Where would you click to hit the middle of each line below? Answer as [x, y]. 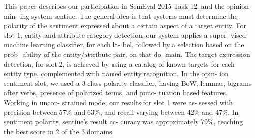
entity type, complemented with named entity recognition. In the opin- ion [116, 73]
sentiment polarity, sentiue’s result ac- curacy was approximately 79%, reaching [124, 122]
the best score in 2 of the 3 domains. [59, 131]
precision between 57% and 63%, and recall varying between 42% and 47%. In [121, 112]
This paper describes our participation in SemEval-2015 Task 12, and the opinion [127, 6]
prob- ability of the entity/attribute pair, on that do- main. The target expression [127, 54]
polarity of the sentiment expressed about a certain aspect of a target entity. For [125, 25]
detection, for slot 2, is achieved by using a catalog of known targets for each [119, 64]
